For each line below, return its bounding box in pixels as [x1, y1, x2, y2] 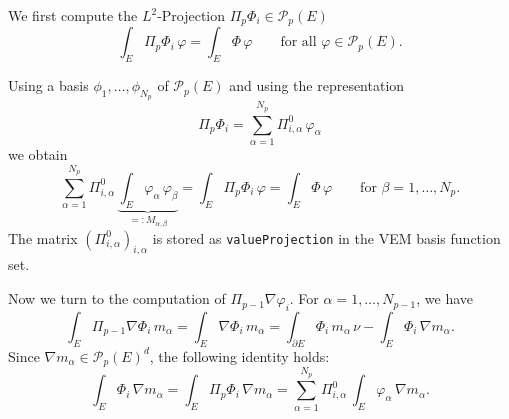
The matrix [8, 227, 78, 248]
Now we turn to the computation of [8, 288, 226, 309]
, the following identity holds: [149, 345, 330, 366]
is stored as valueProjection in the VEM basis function [152, 227, 501, 248]
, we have [416, 288, 474, 309]
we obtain [8, 143, 68, 164]
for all [280, 35, 317, 50]
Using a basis [8, 75, 89, 96]
